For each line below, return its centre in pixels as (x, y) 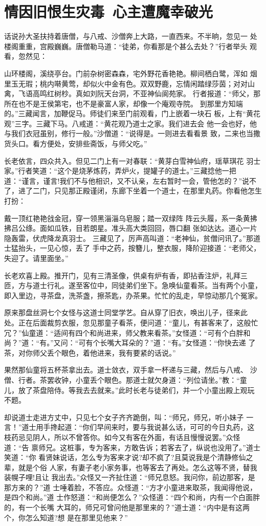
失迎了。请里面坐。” (36, 258)
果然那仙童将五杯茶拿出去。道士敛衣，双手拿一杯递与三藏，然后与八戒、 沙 (131, 370)
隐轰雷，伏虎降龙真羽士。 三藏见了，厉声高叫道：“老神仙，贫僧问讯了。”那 (129, 238)
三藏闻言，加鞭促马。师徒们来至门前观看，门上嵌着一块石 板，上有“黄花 (139, 113)
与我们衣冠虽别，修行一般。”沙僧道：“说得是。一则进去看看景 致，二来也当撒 (132, 133)
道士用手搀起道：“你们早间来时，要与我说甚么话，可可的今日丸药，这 (138, 427)
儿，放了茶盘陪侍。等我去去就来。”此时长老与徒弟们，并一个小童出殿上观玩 (129, 390)
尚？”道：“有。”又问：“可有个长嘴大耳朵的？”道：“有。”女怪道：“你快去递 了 (130, 343)
